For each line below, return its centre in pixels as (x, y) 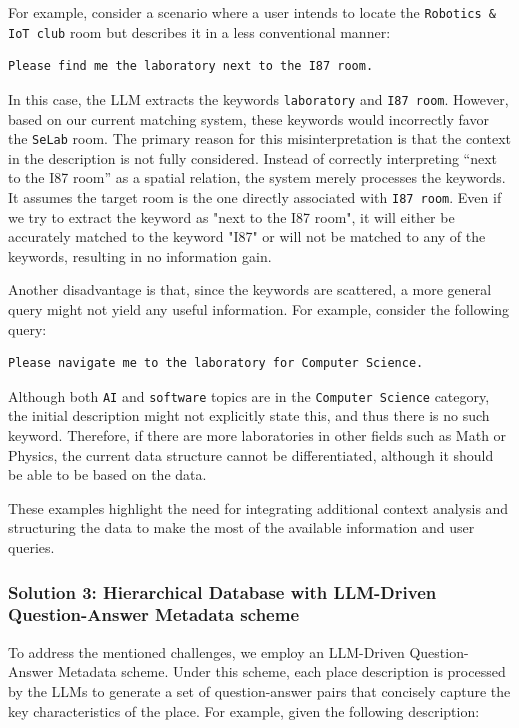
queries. (31, 547)
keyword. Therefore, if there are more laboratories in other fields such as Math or (257, 435)
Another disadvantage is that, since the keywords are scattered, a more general (250, 289)
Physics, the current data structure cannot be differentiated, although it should (251, 454)
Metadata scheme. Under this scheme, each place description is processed (281, 671)
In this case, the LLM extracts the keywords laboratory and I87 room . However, (258, 98)
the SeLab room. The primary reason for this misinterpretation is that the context (260, 138)
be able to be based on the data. (107, 474)
